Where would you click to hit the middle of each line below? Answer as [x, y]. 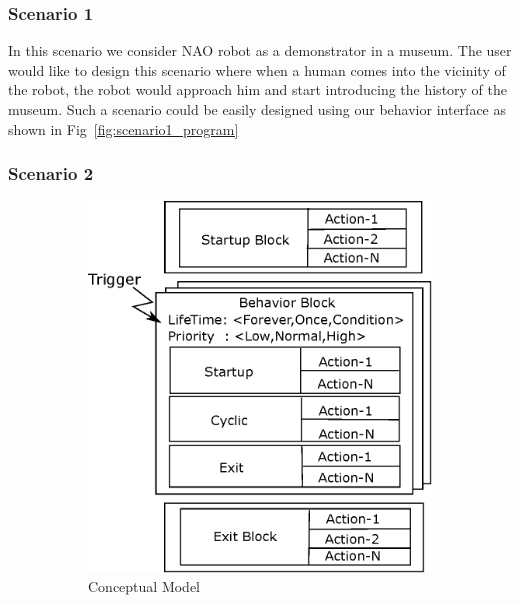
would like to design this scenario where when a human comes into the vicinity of [257, 69]
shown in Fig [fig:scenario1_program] [123, 128]
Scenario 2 [51, 173]
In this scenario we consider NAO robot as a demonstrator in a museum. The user [260, 50]
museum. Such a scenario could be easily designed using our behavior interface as [257, 109]
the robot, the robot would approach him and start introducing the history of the [258, 89]
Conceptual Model [144, 586]
